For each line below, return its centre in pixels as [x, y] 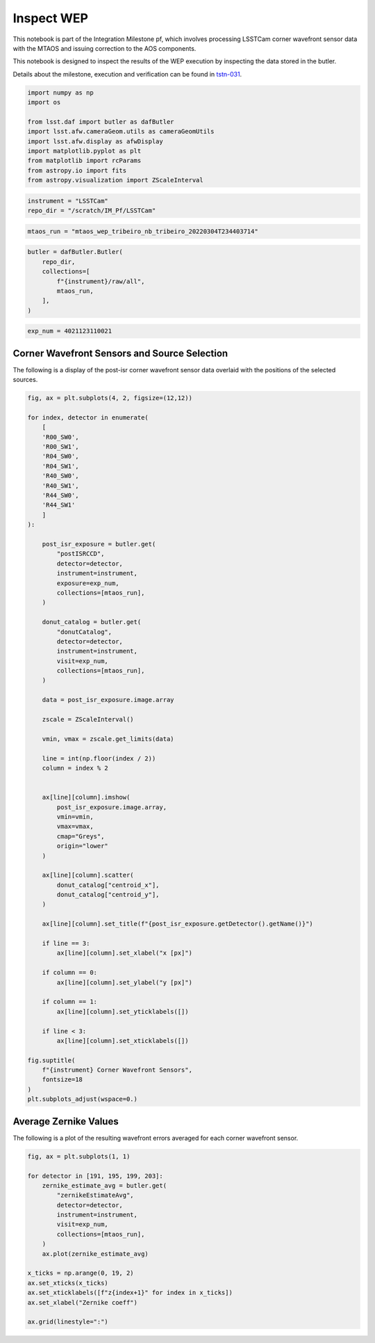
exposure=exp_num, [88, 583]
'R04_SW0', [60, 456]
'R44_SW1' [59, 505]
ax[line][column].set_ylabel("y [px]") [124, 982]
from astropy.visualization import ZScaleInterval [116, 180]
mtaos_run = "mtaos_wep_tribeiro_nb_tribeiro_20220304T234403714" [143, 231]
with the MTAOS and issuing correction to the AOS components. [105, 48]
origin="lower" [83, 846]
